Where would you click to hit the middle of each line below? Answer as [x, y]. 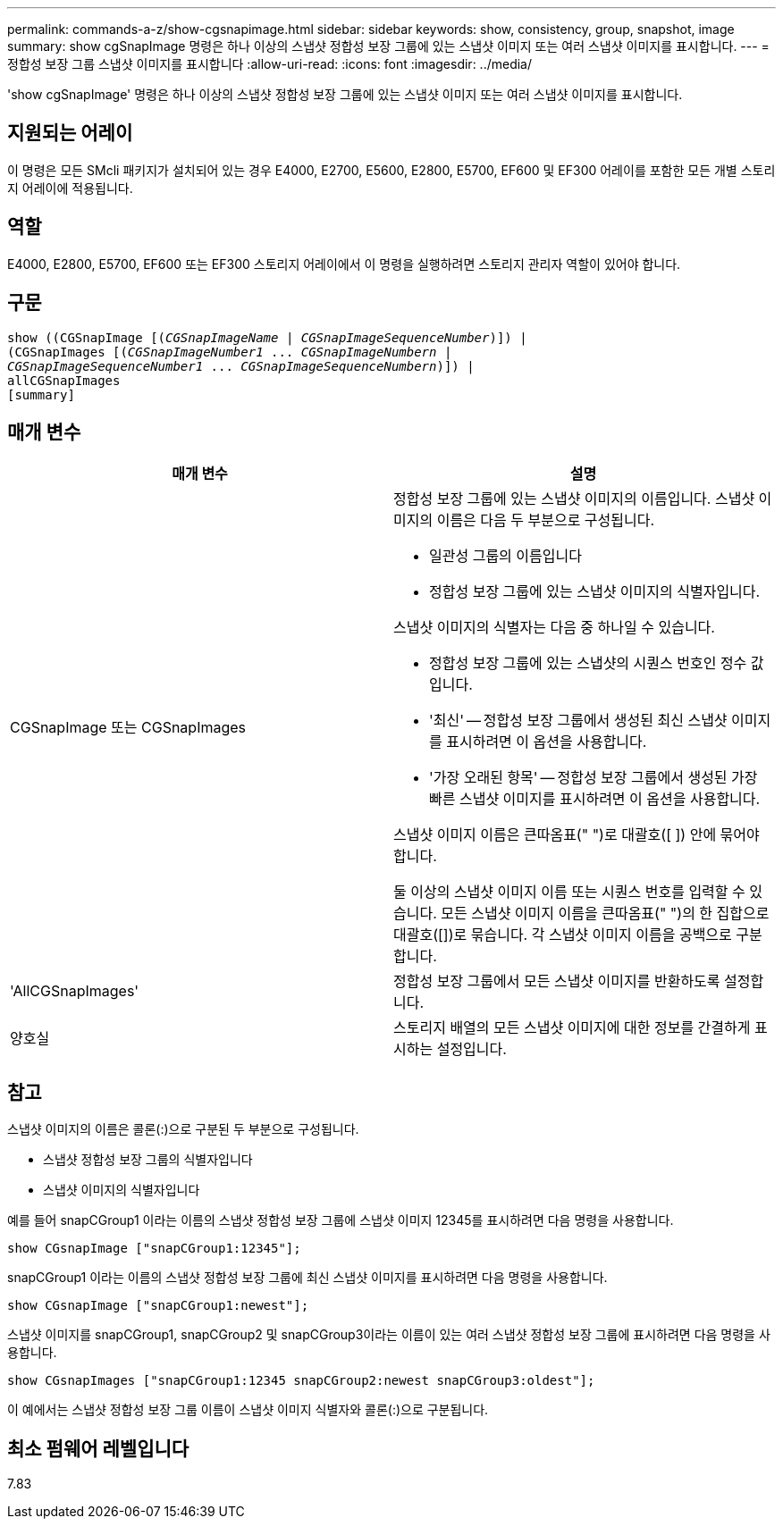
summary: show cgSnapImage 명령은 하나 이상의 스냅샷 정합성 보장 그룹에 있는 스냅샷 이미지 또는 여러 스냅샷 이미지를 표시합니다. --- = [388, 46]
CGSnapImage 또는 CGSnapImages [128, 728]
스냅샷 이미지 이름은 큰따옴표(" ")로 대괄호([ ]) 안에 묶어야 [577, 835]
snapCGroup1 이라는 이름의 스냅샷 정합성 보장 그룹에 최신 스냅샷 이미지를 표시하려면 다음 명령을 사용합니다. [307, 1278]
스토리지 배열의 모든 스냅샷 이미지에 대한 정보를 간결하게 [572, 1028]
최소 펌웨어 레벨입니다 [98, 1448]
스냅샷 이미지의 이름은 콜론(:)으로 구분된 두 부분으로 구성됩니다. [183, 1129]
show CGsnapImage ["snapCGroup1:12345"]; [154, 1249]
